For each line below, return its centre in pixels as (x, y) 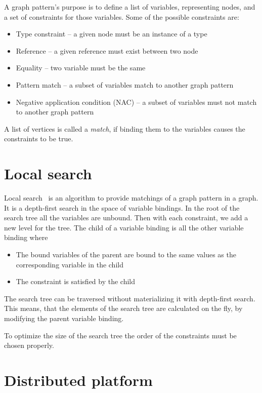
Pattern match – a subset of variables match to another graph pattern (125, 84)
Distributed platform (78, 380)
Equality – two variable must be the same (81, 68)
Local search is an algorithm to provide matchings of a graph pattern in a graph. (131, 198)
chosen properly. (29, 345)
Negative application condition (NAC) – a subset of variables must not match (136, 102)
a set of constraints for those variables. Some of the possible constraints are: (122, 16)
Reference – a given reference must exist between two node (107, 50)
